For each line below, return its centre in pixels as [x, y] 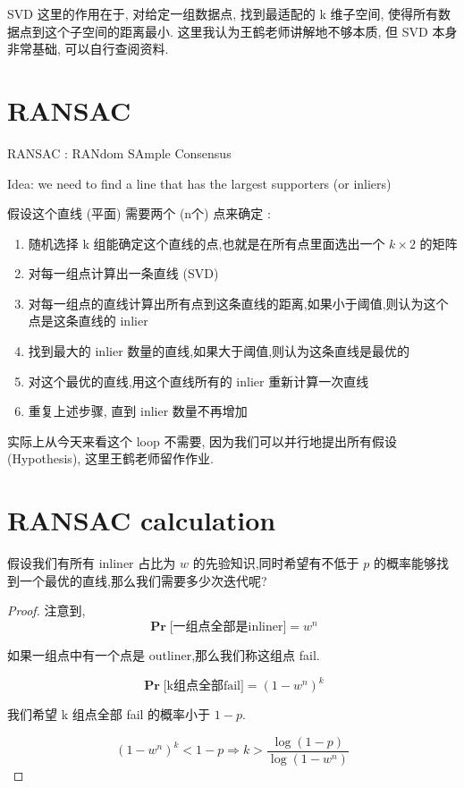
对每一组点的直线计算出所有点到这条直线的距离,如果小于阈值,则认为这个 [238, 303]
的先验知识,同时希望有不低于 [276, 563]
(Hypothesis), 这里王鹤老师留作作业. [110, 458]
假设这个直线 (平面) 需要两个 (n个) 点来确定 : [139, 213]
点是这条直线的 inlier [88, 321]
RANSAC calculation [142, 520]
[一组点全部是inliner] [228, 627]
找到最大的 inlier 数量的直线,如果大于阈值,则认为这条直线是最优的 [219, 351]
